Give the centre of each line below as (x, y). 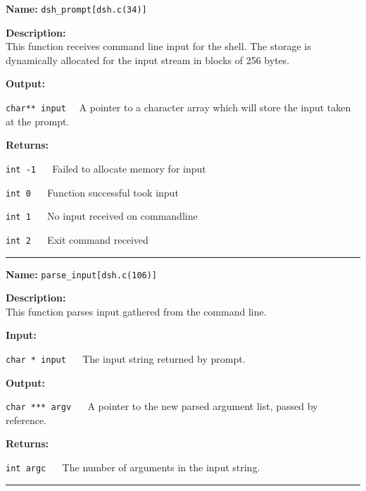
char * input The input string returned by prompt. (126, 358)
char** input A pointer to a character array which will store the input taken (178, 107)
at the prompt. (38, 121)
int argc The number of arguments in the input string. (133, 467)
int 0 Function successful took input (92, 192)
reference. (26, 419)
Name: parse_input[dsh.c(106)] (82, 274)
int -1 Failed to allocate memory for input (106, 168)
